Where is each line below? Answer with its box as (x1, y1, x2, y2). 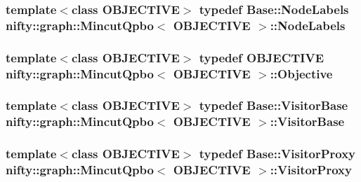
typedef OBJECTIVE (199, 48, 324, 66)
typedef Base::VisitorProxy (199, 145, 356, 162)
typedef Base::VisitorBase (199, 97, 348, 114)
